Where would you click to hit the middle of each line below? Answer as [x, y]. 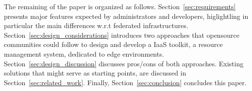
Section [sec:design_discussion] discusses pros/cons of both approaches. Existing [124, 63]
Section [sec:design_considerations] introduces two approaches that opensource [122, 35]
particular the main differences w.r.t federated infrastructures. [96, 25]
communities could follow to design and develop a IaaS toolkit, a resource [113, 44]
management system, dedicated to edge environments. [84, 53]
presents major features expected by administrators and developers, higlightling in [126, 16]
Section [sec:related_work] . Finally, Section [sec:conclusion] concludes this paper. [125, 82]
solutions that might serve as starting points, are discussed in [95, 73]
